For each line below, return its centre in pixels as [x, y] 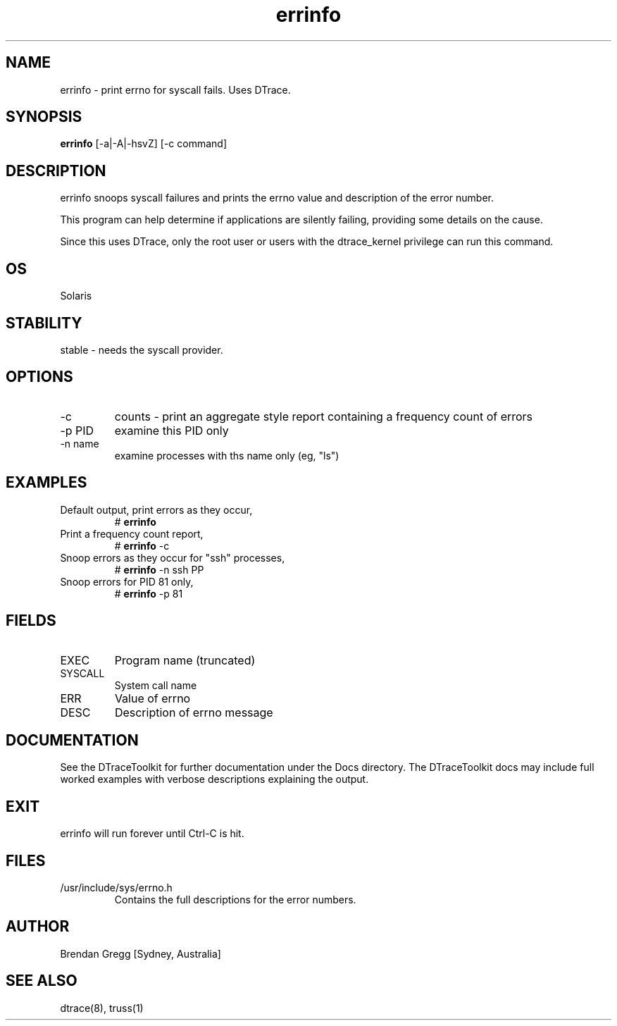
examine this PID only [172, 430]
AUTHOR [38, 927]
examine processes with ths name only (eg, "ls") [227, 455]
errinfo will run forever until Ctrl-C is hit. [152, 834]
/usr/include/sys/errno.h [116, 888]
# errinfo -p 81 [149, 593]
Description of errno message [194, 712]
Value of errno [152, 698]
